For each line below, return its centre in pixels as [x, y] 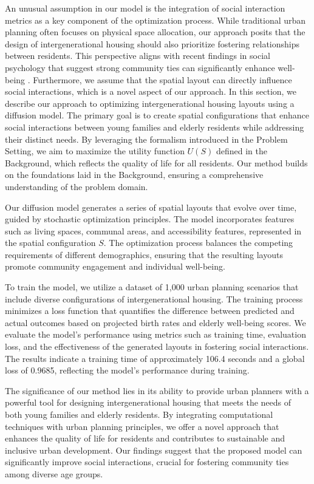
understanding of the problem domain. [77, 186]
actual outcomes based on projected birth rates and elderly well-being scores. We [155, 322]
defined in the [241, 151]
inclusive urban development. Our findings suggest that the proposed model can [154, 450]
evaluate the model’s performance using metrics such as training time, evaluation [155, 334]
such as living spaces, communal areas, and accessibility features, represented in [153, 230]
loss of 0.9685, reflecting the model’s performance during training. [127, 370]
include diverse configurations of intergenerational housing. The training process [154, 298]
